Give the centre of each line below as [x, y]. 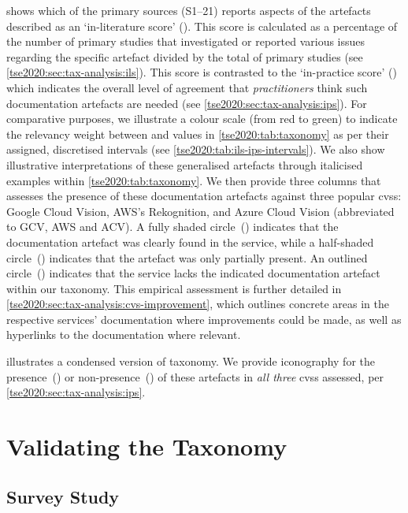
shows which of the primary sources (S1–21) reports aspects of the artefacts [189, 10]
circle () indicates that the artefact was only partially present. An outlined [187, 257]
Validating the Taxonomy [147, 446]
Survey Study [63, 496]
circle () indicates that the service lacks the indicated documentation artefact [193, 273]
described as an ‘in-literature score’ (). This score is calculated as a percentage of [202, 26]
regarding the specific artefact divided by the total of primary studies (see [185, 56]
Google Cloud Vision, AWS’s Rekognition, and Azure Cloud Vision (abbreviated [200, 211]
